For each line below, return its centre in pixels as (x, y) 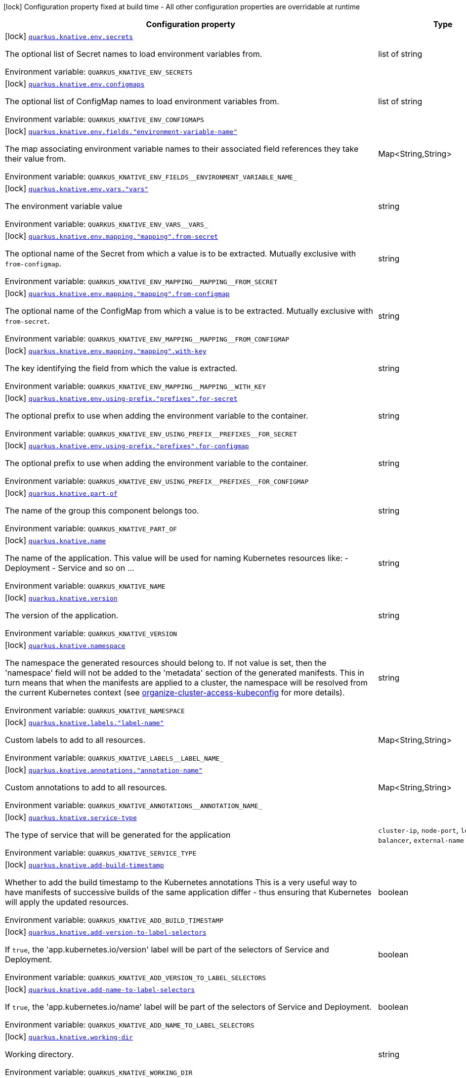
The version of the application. (62, 615)
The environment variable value (64, 206)
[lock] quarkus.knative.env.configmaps (75, 84)
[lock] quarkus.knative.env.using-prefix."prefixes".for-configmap (127, 445)
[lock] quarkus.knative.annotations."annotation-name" (104, 770)
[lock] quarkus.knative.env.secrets (69, 36)
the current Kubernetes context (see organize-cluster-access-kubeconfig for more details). (175, 692)
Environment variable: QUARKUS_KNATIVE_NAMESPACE (95, 710)
